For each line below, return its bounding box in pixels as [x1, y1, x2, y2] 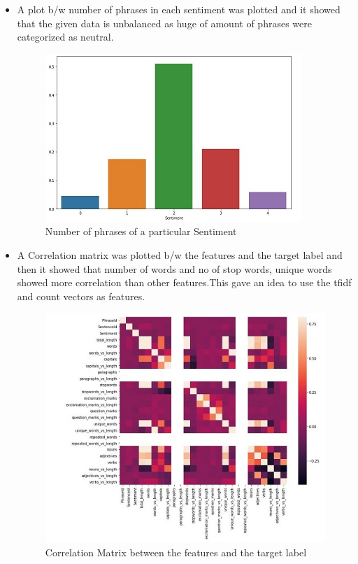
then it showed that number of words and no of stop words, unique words [17, 261, 332, 276]
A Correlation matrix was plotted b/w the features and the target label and [17, 247, 343, 262]
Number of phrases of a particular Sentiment [45, 224, 237, 239]
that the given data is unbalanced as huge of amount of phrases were [17, 15, 312, 30]
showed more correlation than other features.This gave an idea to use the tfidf [17, 275, 352, 290]
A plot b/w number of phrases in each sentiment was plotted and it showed [17, 2, 341, 16]
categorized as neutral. [17, 29, 114, 44]
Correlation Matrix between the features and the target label [45, 544, 307, 559]
